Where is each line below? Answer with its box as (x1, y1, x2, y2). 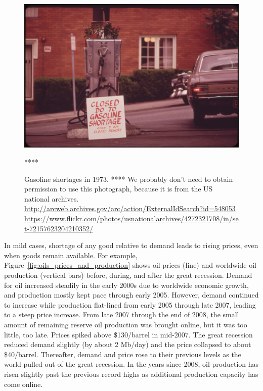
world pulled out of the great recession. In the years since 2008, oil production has (4, 359, 259, 369)
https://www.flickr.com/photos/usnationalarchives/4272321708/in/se (24, 213, 239, 224)
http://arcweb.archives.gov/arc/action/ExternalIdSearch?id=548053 (24, 203, 236, 214)
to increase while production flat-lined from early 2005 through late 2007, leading (4, 299, 256, 310)
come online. (4, 378, 43, 389)
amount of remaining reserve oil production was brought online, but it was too (4, 319, 247, 329)
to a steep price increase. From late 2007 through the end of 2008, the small (4, 309, 239, 320)
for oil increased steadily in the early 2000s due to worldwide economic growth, (4, 279, 249, 290)
